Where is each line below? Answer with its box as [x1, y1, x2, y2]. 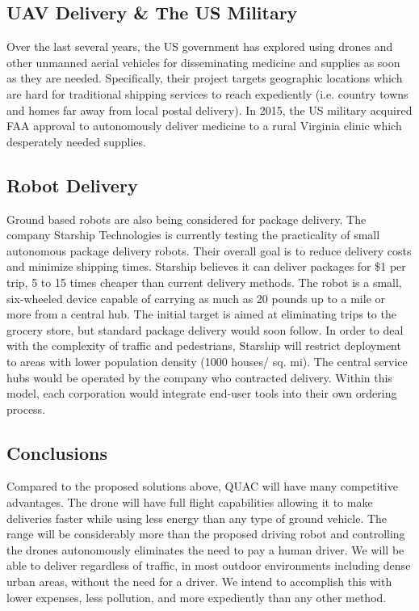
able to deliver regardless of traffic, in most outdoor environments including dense [6, 557, 411, 574]
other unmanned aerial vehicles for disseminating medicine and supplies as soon [6, 53, 400, 70]
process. [6, 400, 46, 417]
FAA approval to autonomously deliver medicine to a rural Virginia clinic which [6, 117, 402, 134]
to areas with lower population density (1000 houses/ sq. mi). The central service [6, 352, 408, 369]
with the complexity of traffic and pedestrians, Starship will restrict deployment [6, 337, 401, 354]
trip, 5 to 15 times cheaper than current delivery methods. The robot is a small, [6, 273, 402, 290]
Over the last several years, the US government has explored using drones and [6, 38, 393, 55]
